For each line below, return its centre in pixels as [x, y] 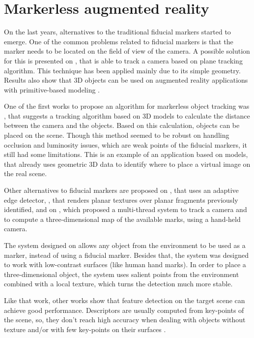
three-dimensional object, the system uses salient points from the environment [122, 274]
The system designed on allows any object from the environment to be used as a [125, 245]
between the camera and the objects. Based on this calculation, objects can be [122, 125]
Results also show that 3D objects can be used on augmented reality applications [126, 80]
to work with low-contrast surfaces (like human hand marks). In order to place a [125, 264]
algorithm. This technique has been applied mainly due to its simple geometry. [122, 70]
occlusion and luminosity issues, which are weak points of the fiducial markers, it [126, 144]
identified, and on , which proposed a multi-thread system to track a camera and [126, 209]
